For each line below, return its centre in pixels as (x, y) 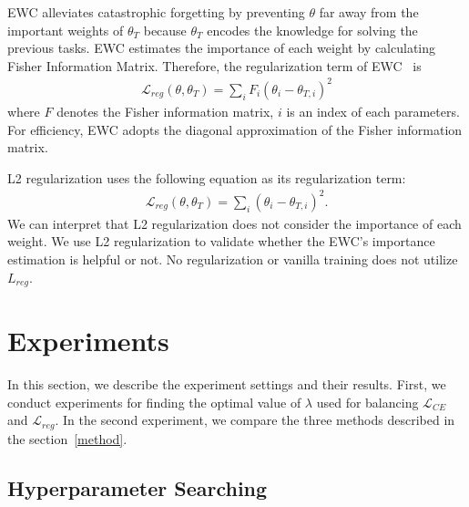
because (165, 30)
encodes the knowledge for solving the (312, 30)
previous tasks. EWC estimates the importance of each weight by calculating (222, 48)
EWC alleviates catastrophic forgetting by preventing (156, 12)
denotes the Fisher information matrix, (165, 111)
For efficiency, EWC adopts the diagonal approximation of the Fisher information (235, 129)
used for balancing (367, 402)
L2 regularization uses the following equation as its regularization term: (207, 177)
